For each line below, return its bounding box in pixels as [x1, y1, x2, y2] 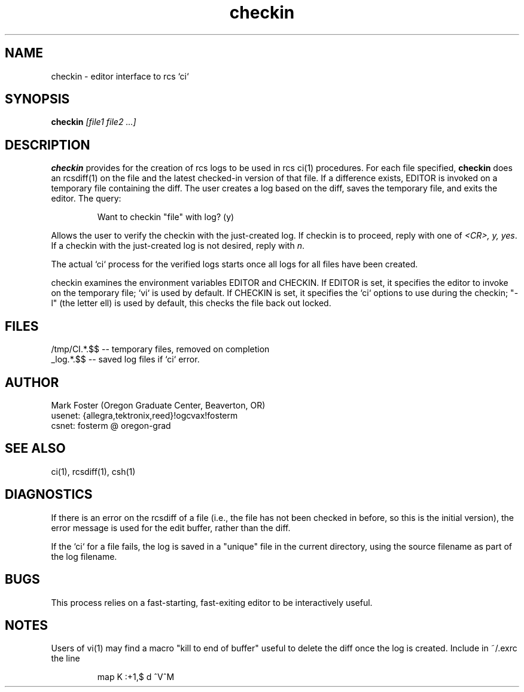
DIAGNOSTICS [5, 487, 93, 502]
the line [51, 653, 80, 664]
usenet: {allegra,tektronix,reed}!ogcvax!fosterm [51, 410, 238, 420]
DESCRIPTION [5, 137, 90, 153]
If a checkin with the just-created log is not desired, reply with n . [51, 240, 304, 251]
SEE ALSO [5, 441, 66, 456]
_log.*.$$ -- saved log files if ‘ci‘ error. [51, 354, 200, 365]
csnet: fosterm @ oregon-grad [51, 420, 171, 431]
